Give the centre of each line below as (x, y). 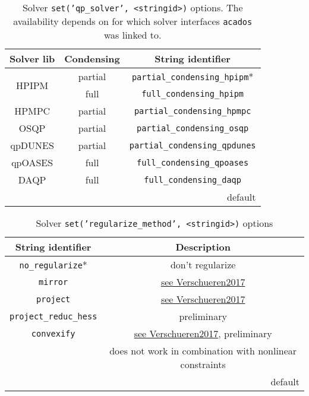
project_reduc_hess (53, 316)
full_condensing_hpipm (193, 94)
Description (203, 247)
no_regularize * (53, 264)
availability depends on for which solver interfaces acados (133, 21)
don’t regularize (203, 264)
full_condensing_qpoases (193, 162)
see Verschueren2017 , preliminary (203, 333)
